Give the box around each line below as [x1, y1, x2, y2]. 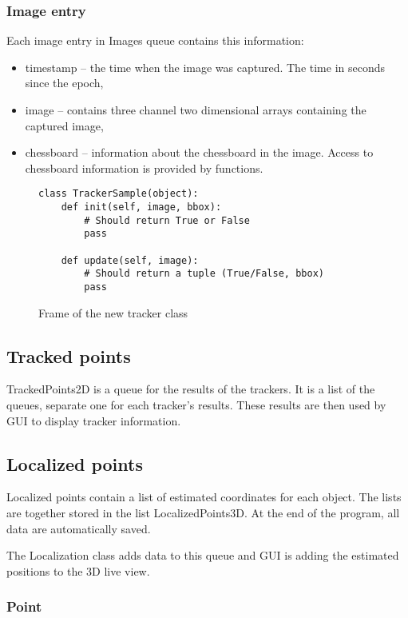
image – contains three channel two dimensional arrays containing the [25, 102, 366, 118]
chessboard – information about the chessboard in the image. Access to [25, 144, 374, 161]
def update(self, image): [61, 254, 199, 266]
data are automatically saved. [6, 520, 151, 536]
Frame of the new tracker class [38, 304, 188, 321]
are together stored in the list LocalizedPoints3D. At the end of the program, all [6, 504, 400, 520]
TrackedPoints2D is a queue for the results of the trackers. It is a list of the [6, 381, 375, 397]
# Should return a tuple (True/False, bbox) [84, 268, 324, 280]
